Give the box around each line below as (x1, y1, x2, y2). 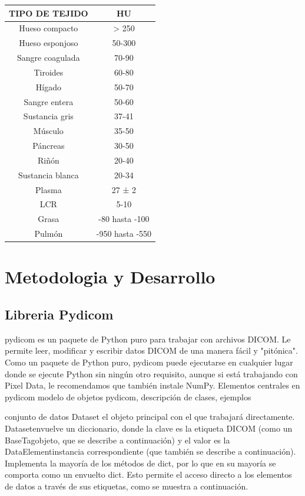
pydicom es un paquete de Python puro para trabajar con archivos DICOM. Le (5, 332, 291, 345)
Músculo (33, 125, 64, 137)
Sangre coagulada (17, 51, 80, 64)
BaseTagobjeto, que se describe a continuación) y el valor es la (5, 433, 230, 446)
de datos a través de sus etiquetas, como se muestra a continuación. (5, 479, 248, 492)
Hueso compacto (19, 22, 78, 34)
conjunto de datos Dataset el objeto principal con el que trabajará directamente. (5, 410, 295, 423)
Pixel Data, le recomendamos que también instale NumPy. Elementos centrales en (5, 379, 300, 391)
